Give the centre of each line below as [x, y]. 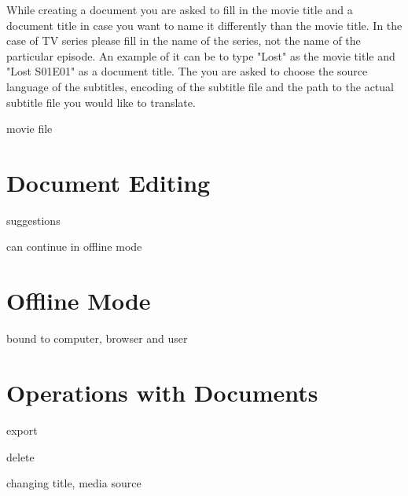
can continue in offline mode [74, 246]
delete [20, 456]
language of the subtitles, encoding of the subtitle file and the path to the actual [200, 86]
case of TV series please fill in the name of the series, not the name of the [184, 40]
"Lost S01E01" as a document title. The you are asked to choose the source [187, 71]
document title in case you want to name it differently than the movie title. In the [204, 25]
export [22, 430]
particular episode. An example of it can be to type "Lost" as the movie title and [201, 55]
